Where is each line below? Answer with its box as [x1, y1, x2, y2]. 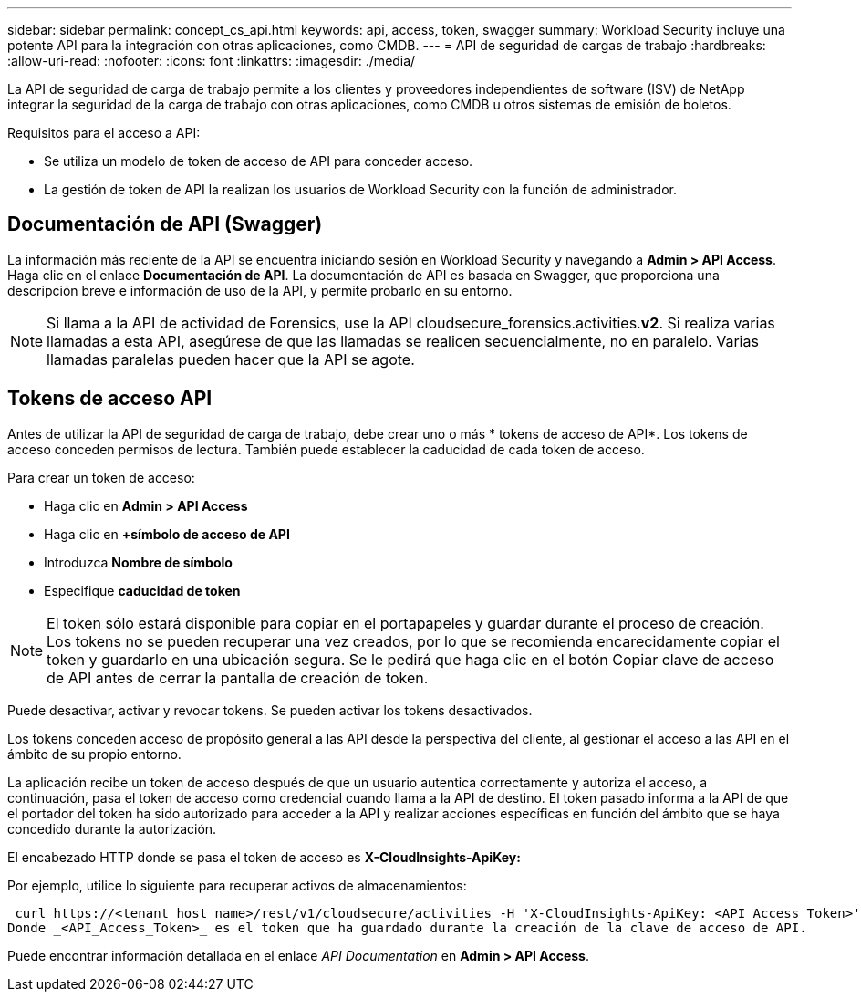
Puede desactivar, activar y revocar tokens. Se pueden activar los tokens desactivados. [7, 702, 533, 718]
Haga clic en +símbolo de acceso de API [44, 526, 290, 542]
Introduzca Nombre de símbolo [44, 554, 233, 570]
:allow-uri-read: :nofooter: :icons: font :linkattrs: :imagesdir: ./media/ [7, 53, 416, 68]
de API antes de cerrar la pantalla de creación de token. [47, 668, 429, 687]
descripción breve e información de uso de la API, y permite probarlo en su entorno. [7, 282, 513, 298]
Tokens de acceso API [7, 387, 213, 411]
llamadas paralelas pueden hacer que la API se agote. [47, 349, 415, 369]
